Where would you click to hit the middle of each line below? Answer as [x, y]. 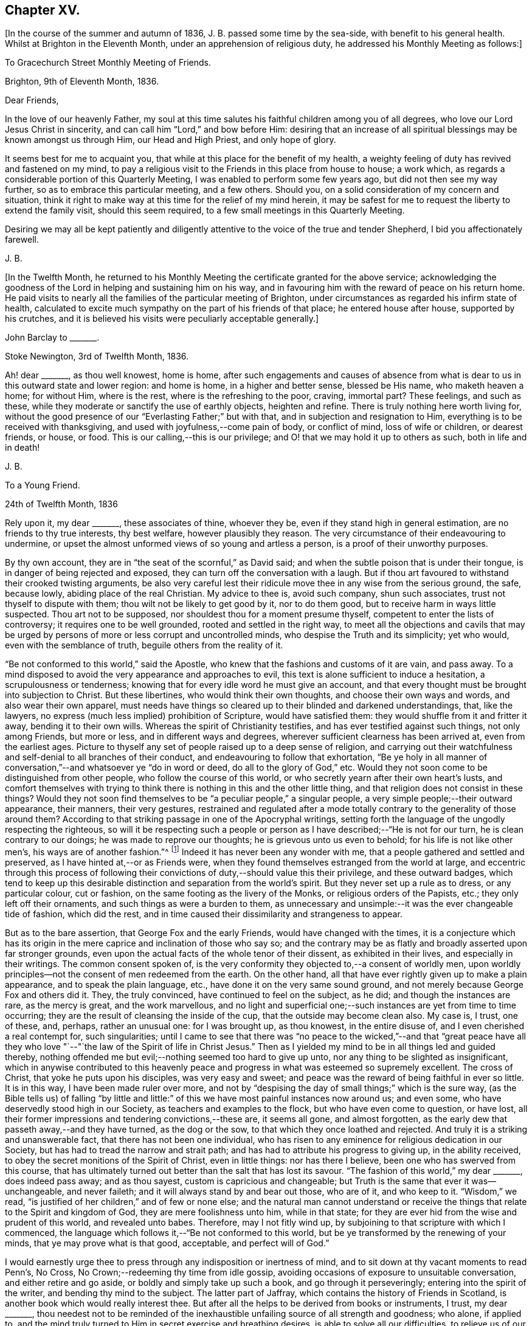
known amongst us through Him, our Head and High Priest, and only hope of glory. [171, 140]
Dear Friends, [32, 100]
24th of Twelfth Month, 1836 [61, 504]
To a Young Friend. [43, 485]
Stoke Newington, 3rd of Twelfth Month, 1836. [97, 356]
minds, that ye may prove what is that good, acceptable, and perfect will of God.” [167, 1243]
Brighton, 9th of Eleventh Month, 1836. [82, 82]
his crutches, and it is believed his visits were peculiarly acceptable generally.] [162, 319]
